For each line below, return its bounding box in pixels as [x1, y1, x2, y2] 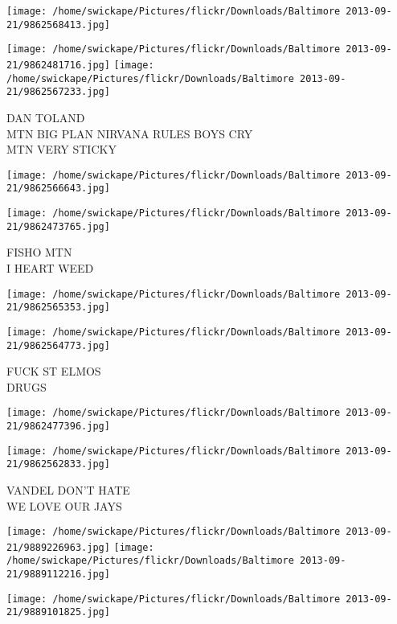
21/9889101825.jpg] [6, 606, 110, 618]
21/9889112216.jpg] [6, 569, 110, 581]
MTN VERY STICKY [6, 141, 117, 158]
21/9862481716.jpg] [6, 59, 110, 71]
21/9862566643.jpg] [6, 183, 110, 195]
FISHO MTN [6, 244, 72, 261]
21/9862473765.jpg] [6, 220, 110, 232]
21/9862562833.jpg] [6, 458, 110, 470]
